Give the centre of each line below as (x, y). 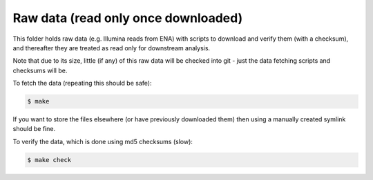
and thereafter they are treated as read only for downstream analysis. (112, 48)
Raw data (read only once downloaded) (128, 18)
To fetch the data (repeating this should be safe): (82, 83)
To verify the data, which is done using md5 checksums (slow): (103, 141)
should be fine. (34, 129)
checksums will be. (40, 70)
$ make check (49, 160)
